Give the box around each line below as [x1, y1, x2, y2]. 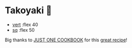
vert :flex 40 [12, 21, 38, 28]
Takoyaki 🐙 [5, 5, 52, 16]
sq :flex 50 [12, 27, 35, 33]
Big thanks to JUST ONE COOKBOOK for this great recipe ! [5, 37, 127, 43]
